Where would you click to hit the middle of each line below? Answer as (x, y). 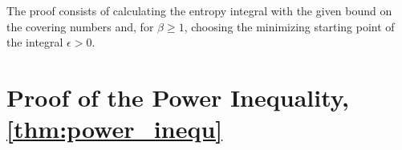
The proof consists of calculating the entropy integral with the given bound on (199, 10)
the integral (35, 42)
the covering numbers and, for (80, 26)
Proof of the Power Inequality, (178, 97)
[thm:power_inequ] (115, 129)
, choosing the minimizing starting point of (289, 26)
